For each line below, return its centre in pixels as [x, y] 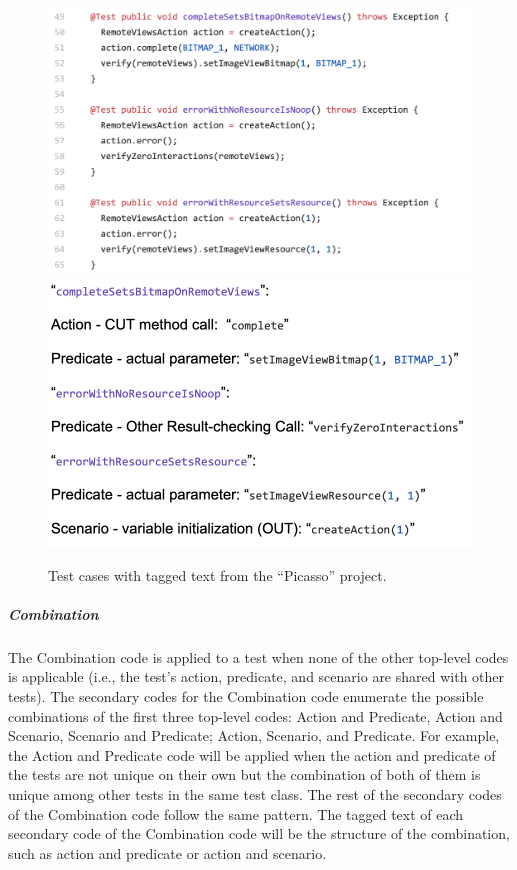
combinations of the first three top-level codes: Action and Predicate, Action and [255, 715]
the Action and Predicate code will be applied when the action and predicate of [252, 754]
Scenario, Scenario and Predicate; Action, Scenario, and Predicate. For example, [254, 735]
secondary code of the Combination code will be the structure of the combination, [259, 833]
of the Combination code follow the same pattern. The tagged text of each [236, 813]
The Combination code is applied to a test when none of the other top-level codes [258, 656]
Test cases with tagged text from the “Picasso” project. [217, 574]
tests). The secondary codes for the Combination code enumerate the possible [246, 695]
